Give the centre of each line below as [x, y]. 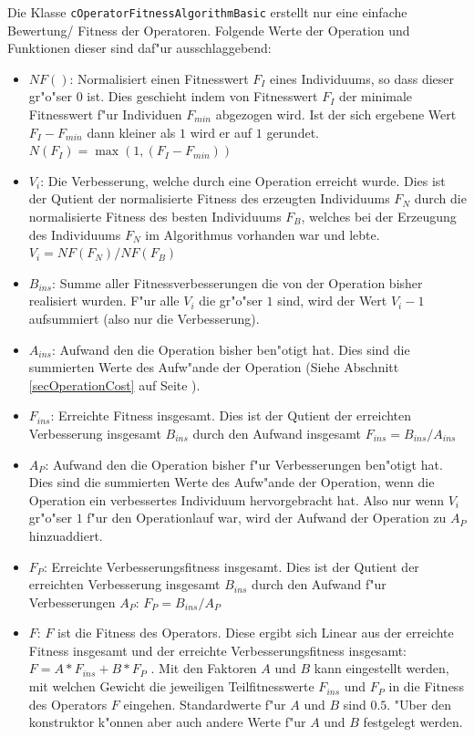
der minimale [376, 96]
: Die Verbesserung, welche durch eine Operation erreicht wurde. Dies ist [243, 180]
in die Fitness [426, 686]
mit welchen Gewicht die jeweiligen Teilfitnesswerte [171, 686]
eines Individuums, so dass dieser [362, 78]
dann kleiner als [131, 132]
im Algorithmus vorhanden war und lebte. [263, 234]
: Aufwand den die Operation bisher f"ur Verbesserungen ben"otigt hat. [244, 464]
